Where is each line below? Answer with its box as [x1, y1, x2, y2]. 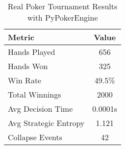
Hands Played [8, 46, 55, 57]
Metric [8, 31, 34, 43]
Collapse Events [8, 131, 63, 143]
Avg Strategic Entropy [8, 117, 85, 128]
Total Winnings [8, 89, 61, 100]
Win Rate [8, 74, 42, 86]
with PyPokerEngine [27, 12, 98, 23]
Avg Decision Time [8, 103, 73, 114]
